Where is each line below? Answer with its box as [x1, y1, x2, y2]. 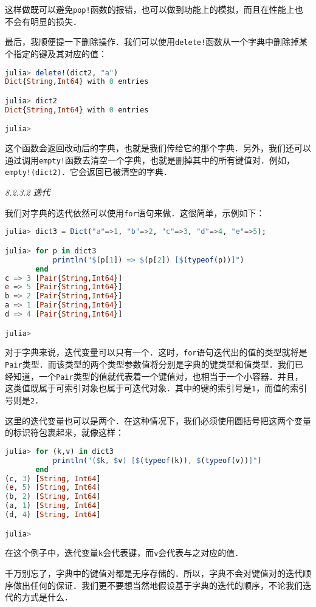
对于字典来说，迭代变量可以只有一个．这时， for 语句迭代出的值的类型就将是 [5, 346, 307, 358]
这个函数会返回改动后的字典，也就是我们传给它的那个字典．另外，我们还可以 [5, 142, 311, 154]
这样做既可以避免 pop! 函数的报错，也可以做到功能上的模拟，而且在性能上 [5, 3, 295, 15]
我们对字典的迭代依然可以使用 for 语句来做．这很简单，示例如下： [5, 206, 265, 219]
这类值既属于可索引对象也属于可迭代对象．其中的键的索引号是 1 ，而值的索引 [5, 382, 307, 394]
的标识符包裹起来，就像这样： [5, 426, 124, 439]
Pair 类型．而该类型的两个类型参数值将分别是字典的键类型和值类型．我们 [5, 358, 295, 371]
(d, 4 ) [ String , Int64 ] [5, 510, 101, 519]
